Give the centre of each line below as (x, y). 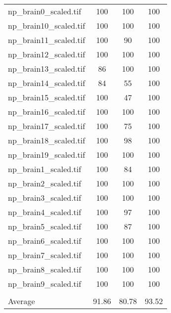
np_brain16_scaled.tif (47, 112)
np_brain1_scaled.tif (45, 169)
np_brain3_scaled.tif (45, 198)
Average (21, 301)
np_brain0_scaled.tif (45, 11)
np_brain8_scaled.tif (45, 269)
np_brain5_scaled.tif (45, 226)
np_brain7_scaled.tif (45, 255)
